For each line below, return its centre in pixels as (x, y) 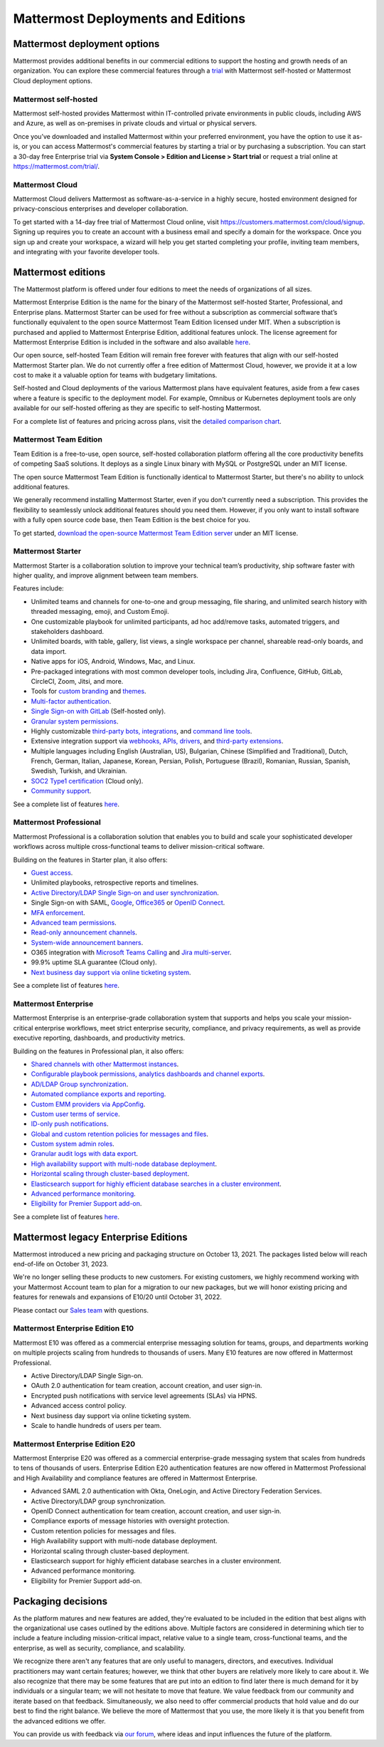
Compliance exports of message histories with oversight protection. (130, 1521)
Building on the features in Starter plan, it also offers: (90, 860)
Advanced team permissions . (74, 922)
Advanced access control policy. (79, 1406)
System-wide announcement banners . (87, 942)
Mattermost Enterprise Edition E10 (74, 1328)
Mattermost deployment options (86, 44)
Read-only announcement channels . (84, 932)
